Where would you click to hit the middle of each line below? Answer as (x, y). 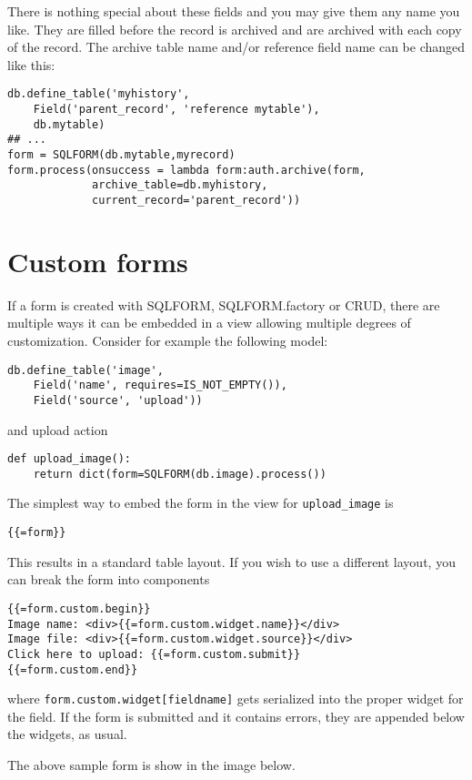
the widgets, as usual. (67, 734)
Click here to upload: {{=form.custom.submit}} (154, 654)
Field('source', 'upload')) (118, 400)
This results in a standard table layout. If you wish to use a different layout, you (231, 561)
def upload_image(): (70, 459)
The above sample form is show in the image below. (151, 765)
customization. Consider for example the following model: (168, 340)
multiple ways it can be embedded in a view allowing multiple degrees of (209, 323)
